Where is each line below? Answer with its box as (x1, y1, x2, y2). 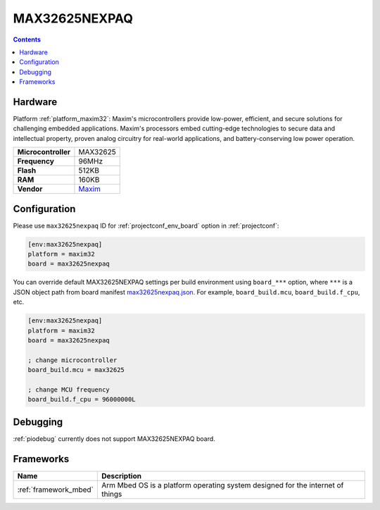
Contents (13, 35, 42, 44)
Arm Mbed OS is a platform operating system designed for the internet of (101, 480, 344, 490)
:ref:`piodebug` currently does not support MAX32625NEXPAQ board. (13, 434, 216, 443)
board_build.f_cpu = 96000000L (27, 395, 137, 404)
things (101, 489, 122, 499)
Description (101, 471, 142, 480)
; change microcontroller (27, 356, 118, 364)
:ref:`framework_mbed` (17, 485, 94, 495)
